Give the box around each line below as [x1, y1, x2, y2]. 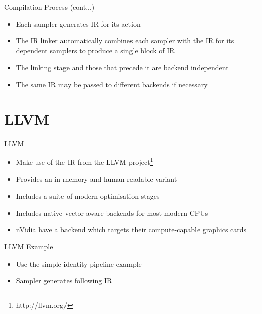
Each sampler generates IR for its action [16, 18, 141, 29]
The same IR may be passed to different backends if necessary [16, 79, 208, 89]
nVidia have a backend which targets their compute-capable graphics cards [16, 224, 247, 235]
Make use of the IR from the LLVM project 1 [16, 155, 153, 167]
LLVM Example [4, 241, 53, 252]
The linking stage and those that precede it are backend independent [16, 62, 229, 73]
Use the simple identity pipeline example [16, 258, 142, 269]
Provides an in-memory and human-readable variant [16, 173, 177, 184]
